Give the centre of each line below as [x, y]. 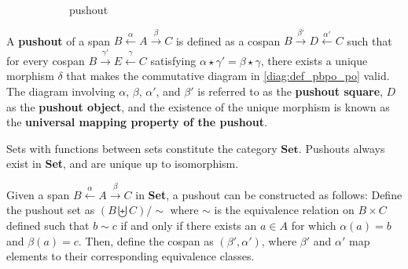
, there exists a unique [314, 60]
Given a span [38, 194]
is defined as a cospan [228, 40]
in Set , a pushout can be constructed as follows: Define [269, 194]
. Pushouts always [342, 148]
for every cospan [46, 60]
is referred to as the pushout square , [290, 91]
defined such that [48, 225]
